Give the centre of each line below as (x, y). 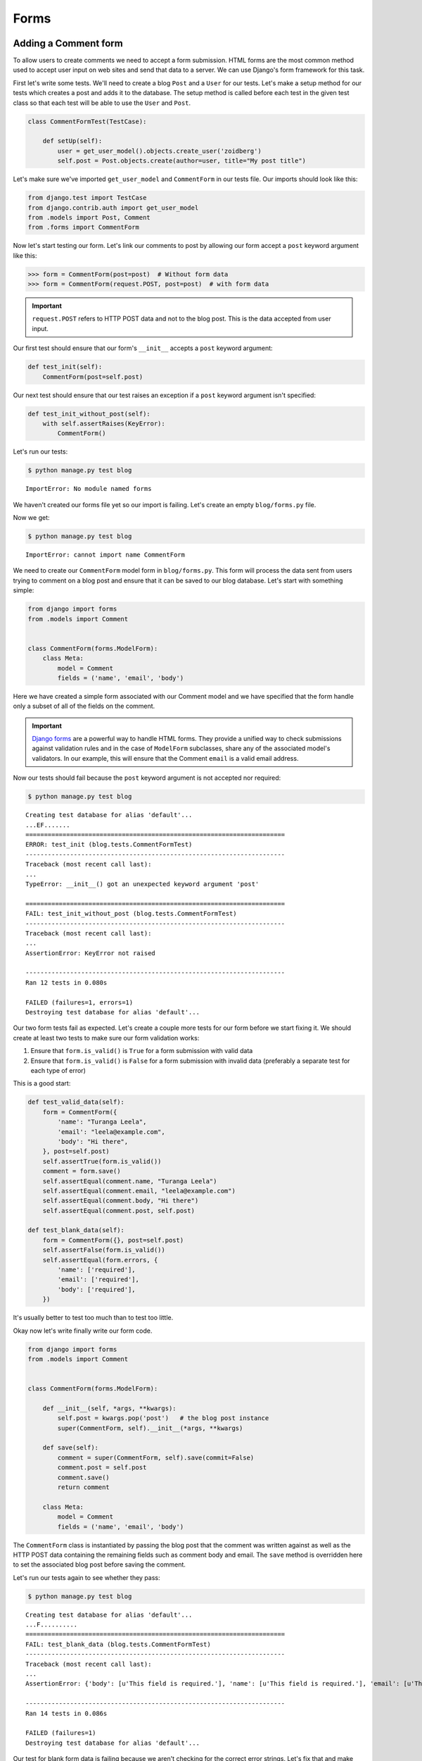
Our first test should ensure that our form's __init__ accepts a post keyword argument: (143, 348)
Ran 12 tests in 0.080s (66, 982)
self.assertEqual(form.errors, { (100, 1260)
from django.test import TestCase (87, 198)
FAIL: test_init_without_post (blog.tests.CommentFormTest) (131, 914)
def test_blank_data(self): (76, 1230)
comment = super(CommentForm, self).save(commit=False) (156, 1457)
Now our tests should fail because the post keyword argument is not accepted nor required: (147, 778)
